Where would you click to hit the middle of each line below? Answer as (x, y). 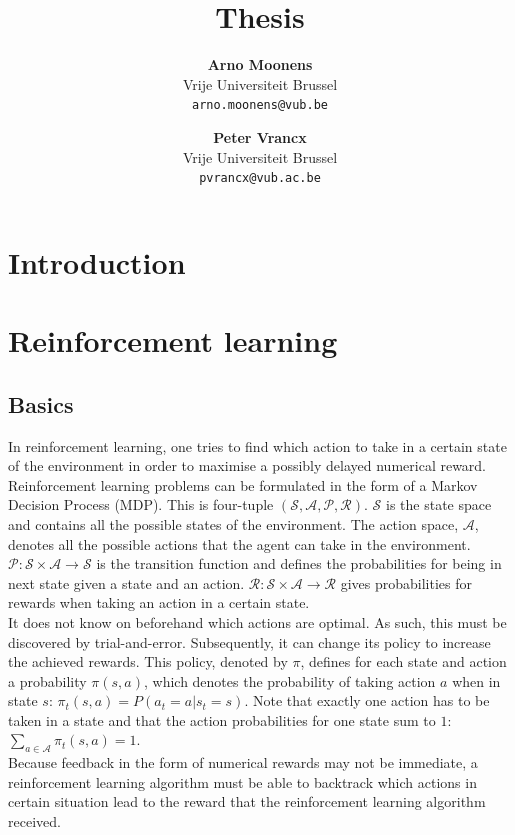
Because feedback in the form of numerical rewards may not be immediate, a (243, 762)
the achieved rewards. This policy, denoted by (148, 661)
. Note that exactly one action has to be (367, 700)
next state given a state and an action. (126, 582)
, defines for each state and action (403, 661)
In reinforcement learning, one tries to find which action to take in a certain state (257, 445)
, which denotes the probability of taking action (289, 680)
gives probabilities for (406, 582)
